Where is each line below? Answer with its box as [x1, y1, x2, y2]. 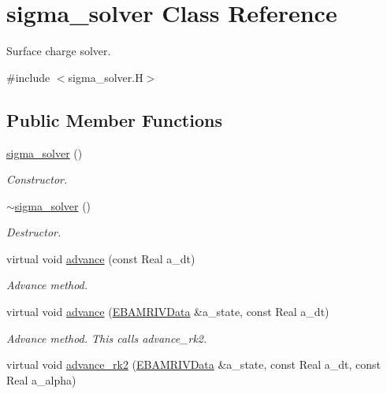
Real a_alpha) [6, 371, 76, 388]
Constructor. [6, 171, 68, 188]
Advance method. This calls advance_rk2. [6, 329, 207, 346]
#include [6, 69, 50, 85]
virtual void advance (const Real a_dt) [6, 250, 195, 266]
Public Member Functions [6, 107, 222, 132]
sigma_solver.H [68, 69, 143, 85]
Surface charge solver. [6, 43, 111, 59]
